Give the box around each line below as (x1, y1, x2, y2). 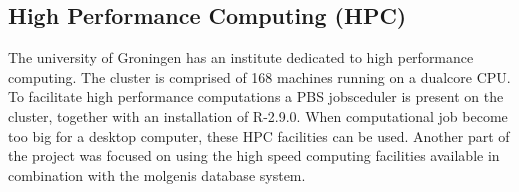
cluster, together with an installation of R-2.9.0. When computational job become (8, 105, 508, 126)
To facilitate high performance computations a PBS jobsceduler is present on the (8, 86, 504, 107)
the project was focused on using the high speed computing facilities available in (8, 145, 500, 166)
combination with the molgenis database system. (8, 164, 306, 185)
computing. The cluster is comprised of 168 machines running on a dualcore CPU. (8, 66, 511, 87)
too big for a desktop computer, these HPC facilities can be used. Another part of (8, 125, 510, 146)
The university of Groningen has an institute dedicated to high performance (8, 47, 474, 68)
